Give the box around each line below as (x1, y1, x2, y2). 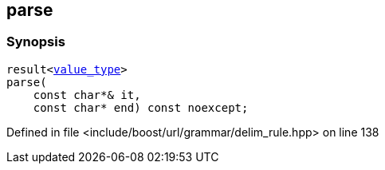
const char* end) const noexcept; (33, 101, 249, 114)
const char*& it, (33, 88, 141, 101)
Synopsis (6, 34, 65, 50)
